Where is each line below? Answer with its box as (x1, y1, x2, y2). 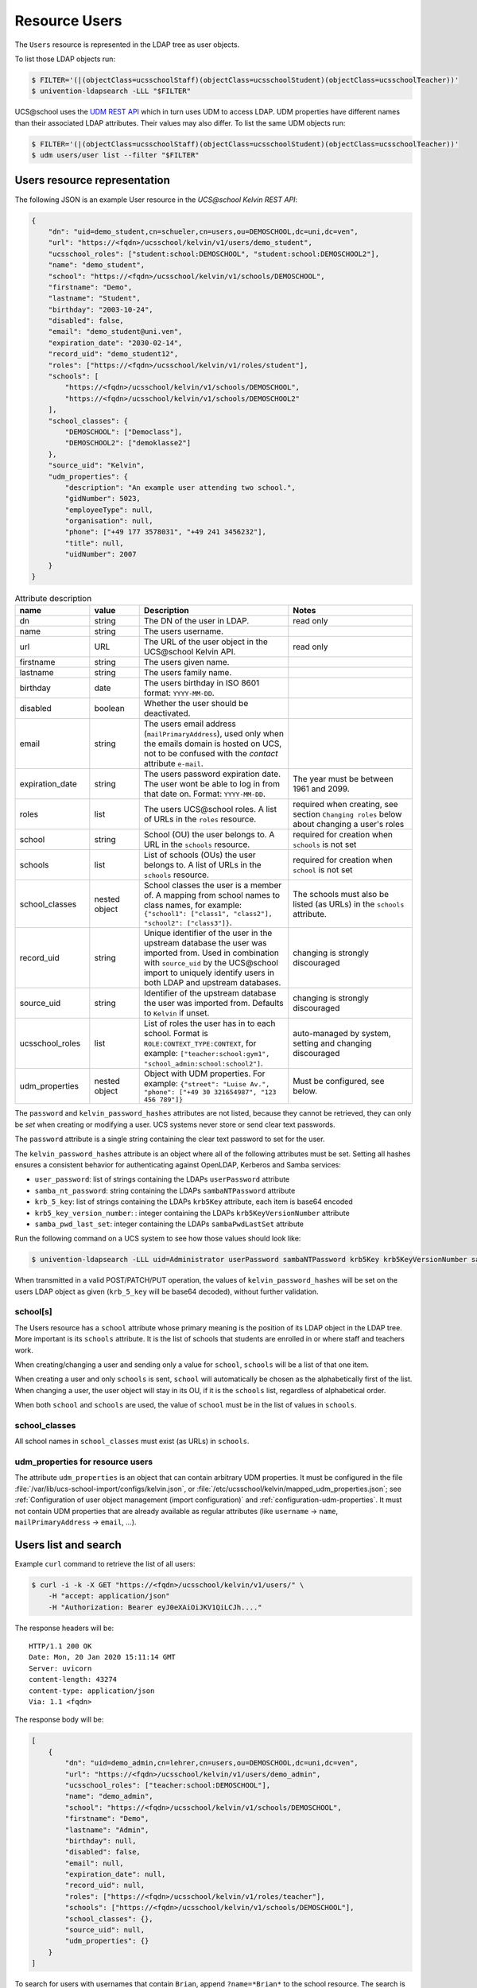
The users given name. (143, 657, 230, 668)
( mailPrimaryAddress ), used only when (143, 728, 284, 740)
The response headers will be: (14, 1623, 114, 1633)
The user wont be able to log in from (143, 779, 280, 790)
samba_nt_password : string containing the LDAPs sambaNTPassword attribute (34, 1186, 296, 1195)
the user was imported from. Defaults (143, 998, 284, 1009)
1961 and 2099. (293, 783, 350, 794)
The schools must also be (293, 888, 390, 899)
